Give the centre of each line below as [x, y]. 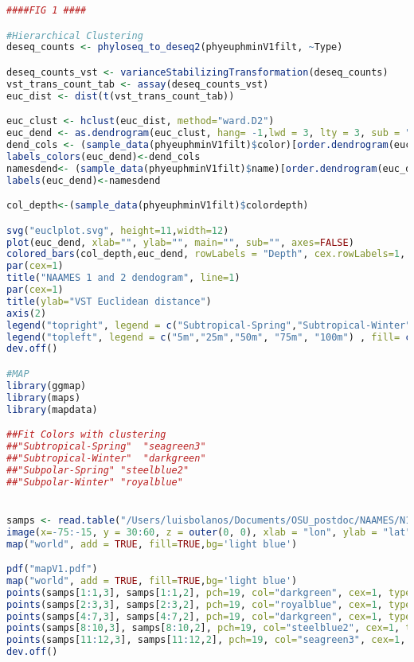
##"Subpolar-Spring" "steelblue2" [98, 470]
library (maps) [44, 397]
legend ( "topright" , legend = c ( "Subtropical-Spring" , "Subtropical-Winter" [209, 325]
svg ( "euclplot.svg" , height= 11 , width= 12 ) [118, 230]
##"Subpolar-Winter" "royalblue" [95, 482]
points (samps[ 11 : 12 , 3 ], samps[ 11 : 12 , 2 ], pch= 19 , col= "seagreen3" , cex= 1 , [206, 640]
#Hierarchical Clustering [75, 35]
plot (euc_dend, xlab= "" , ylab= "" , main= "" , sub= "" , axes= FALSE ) [180, 242]
